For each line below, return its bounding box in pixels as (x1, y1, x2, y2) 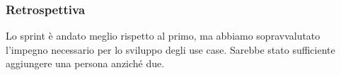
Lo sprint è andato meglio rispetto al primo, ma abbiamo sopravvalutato (6, 28, 320, 43)
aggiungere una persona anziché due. (6, 56, 165, 71)
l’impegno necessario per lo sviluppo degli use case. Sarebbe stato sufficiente (6, 42, 335, 57)
